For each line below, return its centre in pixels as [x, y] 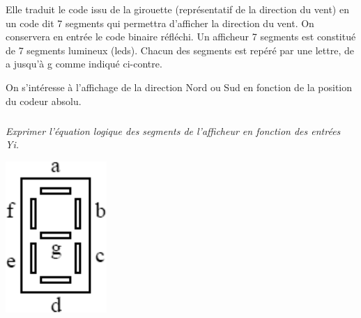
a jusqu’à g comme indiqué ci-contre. [84, 64]
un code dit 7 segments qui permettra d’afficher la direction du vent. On [160, 23]
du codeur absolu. [44, 101]
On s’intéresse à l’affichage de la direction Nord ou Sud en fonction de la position [179, 87]
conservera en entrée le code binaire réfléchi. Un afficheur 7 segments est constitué [181, 37]
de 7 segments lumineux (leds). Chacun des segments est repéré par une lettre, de [180, 50]
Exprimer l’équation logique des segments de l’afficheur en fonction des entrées [173, 130]
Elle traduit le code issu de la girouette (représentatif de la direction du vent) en [177, 9]
